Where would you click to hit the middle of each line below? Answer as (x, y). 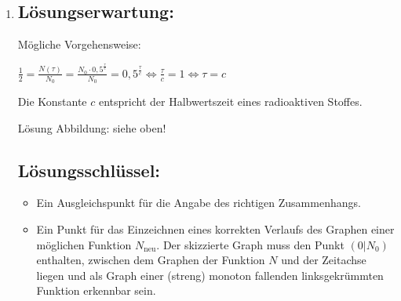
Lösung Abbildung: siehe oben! (92, 127)
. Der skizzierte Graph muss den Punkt (250, 244)
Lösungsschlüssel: (89, 170)
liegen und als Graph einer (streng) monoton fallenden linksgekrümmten (210, 275)
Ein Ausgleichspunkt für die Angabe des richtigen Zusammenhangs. (199, 203)
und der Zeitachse (324, 260)
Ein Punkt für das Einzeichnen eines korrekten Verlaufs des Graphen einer (215, 229)
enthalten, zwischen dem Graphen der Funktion (151, 260)
